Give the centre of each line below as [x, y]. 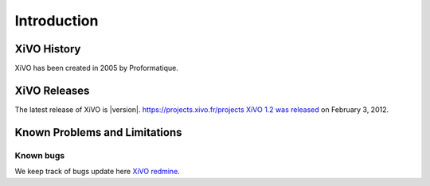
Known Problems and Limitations [98, 132]
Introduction [57, 21]
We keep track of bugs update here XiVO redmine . [98, 172]
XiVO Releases [52, 90]
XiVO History [48, 49]
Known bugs [40, 155]
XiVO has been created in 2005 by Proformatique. [96, 68]
